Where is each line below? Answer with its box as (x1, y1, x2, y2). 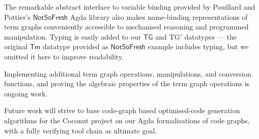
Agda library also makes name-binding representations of (70, 11, 248, 22)
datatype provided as (42, 41, 108, 52)
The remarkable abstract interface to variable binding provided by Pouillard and (4, 2, 255, 12)
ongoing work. (4, 88, 48, 98)
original (4, 41, 27, 52)
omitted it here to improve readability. (4, 51, 124, 61)
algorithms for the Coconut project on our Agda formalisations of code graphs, (4, 115, 250, 125)
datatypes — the (184, 31, 237, 42)
